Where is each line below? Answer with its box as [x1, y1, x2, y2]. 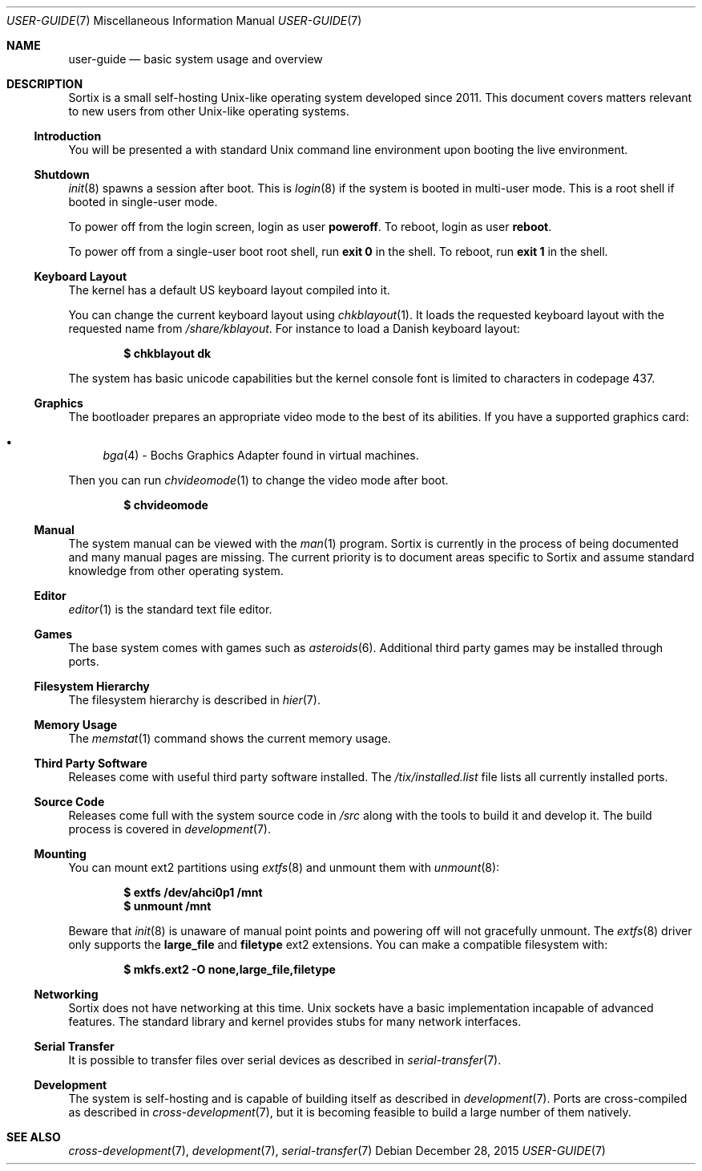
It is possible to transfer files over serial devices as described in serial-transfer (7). [68, 1053, 502, 1067]
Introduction [34, 129, 102, 143]
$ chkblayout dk [123, 346, 212, 360]
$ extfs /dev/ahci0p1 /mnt [123, 885, 263, 899]
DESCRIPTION [6, 77, 83, 91]
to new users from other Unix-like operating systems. [68, 104, 349, 118]
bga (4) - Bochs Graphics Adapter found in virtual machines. [103, 448, 419, 462]
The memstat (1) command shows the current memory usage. [68, 731, 391, 745]
